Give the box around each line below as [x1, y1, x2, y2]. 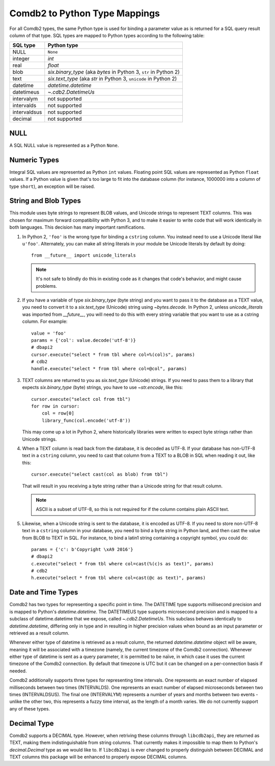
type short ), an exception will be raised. [9, 183, 95, 189]
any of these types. [9, 705, 50, 712]
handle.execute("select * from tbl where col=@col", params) [31, 366, 187, 372]
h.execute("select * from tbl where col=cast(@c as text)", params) [31, 575, 206, 581]
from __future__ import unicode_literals [31, 253, 136, 258]
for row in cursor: [31, 403, 80, 409]
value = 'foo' [31, 330, 66, 336]
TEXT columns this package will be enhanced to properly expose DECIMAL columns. [9, 754, 188, 760]
